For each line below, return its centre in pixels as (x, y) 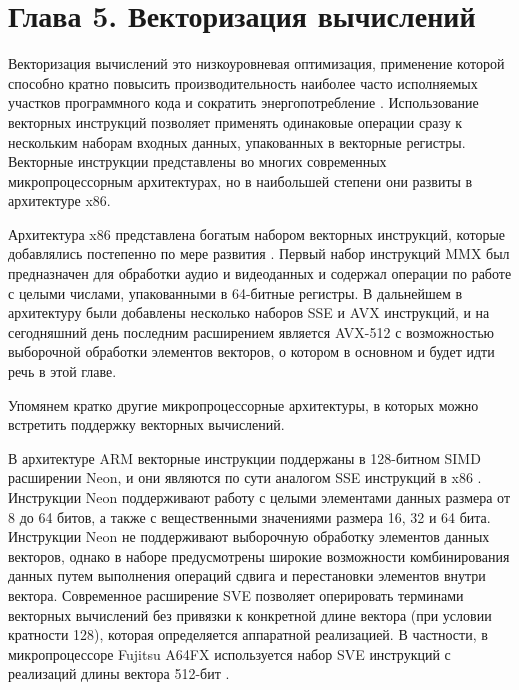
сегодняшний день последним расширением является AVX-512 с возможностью (251, 331)
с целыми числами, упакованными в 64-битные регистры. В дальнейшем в (235, 292)
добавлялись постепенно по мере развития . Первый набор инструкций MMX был (259, 253)
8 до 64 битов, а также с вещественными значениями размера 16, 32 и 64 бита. (249, 516)
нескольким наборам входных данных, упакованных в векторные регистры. (237, 141)
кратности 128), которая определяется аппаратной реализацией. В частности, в (248, 634)
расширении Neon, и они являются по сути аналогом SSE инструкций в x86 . (245, 477)
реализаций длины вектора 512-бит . (119, 673)
